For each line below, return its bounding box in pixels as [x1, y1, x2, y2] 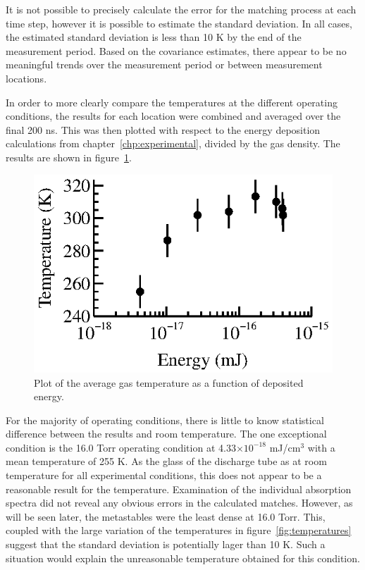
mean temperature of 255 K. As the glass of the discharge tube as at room [6, 454, 327, 469]
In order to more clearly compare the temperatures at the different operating [6, 94, 338, 109]
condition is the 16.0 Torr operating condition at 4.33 [6, 440, 236, 454]
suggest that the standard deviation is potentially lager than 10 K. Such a [6, 537, 326, 552]
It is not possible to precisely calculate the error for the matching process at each [6, 2, 357, 16]
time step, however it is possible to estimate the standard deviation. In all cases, [6, 16, 352, 30]
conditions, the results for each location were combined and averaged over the [6, 109, 341, 123]
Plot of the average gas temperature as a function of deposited [34, 375, 304, 390]
